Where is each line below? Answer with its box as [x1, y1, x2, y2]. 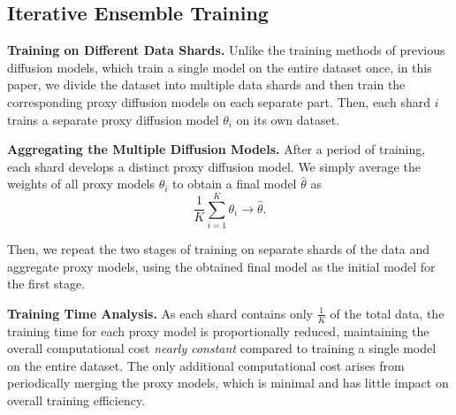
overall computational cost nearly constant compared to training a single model [7, 339, 437, 357]
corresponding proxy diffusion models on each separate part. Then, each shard [7, 92, 430, 111]
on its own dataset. [236, 110, 340, 128]
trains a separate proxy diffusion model [7, 110, 219, 128]
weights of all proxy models [7, 174, 156, 193]
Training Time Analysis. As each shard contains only [7, 304, 313, 322]
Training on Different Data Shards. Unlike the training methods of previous [7, 41, 445, 59]
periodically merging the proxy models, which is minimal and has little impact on [7, 373, 449, 392]
